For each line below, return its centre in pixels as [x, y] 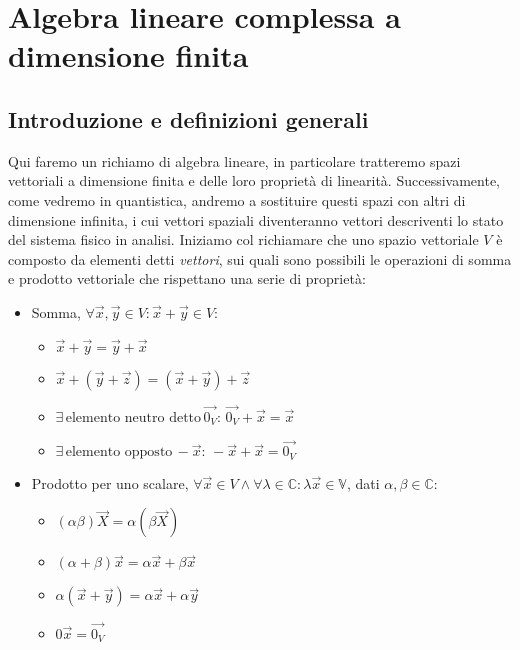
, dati [363, 482]
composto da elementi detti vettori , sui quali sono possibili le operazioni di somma [260, 258]
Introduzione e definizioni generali [188, 118]
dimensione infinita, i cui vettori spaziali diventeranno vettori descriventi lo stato [256, 219]
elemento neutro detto [133, 417]
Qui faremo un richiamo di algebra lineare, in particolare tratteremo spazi [234, 160]
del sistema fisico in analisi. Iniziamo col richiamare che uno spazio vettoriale [243, 239]
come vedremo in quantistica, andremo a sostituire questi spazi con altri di [237, 199]
